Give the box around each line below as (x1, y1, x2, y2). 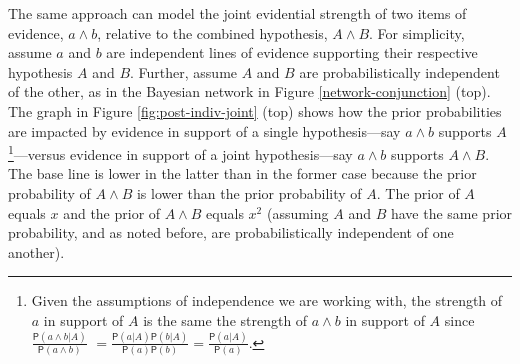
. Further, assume (130, 61, 238, 82)
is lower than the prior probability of (136, 183, 362, 203)
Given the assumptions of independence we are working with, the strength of (31, 290, 503, 311)
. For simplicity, (369, 22, 465, 43)
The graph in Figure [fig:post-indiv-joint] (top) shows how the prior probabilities (8, 100, 502, 121)
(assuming (266, 202, 329, 223)
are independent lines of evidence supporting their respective (106, 42, 478, 63)
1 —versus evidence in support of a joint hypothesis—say (8, 141, 353, 164)
